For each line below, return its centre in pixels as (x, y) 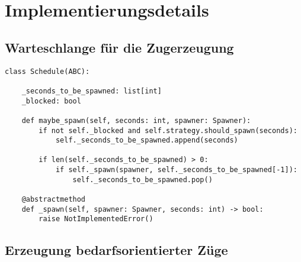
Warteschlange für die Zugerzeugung (119, 47)
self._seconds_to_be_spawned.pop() (143, 179)
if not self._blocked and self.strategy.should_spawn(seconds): (168, 130)
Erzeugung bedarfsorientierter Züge (116, 250)
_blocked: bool (51, 101)
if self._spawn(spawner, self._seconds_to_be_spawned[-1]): (176, 170)
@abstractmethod (54, 200)
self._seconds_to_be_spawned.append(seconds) (147, 140)
